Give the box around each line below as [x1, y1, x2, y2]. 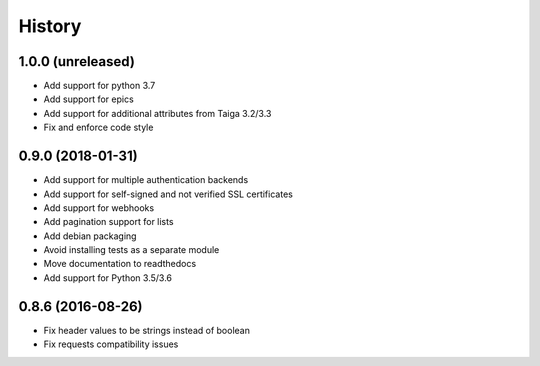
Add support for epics [43, 93, 134, 105]
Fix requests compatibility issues [43, 338, 179, 350]
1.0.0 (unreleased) [18, 53, 135, 70]
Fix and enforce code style [43, 121, 154, 134]
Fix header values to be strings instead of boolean [43, 324, 250, 336]
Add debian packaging [43, 230, 137, 242]
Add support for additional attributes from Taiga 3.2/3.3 [43, 107, 272, 119]
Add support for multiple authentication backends [43, 174, 249, 186]
